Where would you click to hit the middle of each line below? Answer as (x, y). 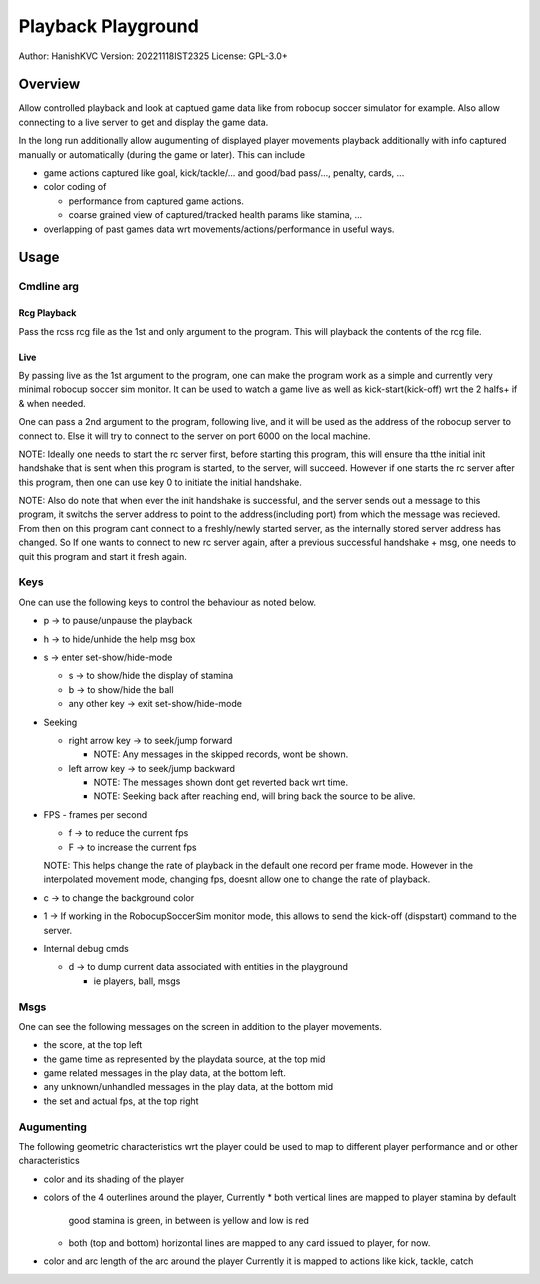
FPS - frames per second (95, 814)
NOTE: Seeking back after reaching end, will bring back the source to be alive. (254, 796)
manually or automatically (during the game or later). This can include (161, 154)
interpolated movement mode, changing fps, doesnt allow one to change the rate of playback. (237, 879)
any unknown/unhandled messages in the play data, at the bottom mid (188, 1087)
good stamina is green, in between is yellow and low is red (189, 1220)
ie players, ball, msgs (137, 981)
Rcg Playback (47, 313)
